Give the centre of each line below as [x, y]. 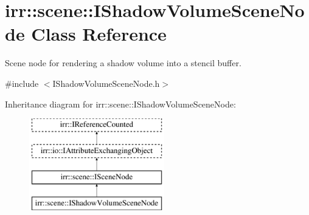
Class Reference [99, 34]
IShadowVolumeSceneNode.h [106, 83]
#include [22, 83]
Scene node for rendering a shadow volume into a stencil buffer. [123, 63]
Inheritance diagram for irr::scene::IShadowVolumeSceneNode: [120, 104]
